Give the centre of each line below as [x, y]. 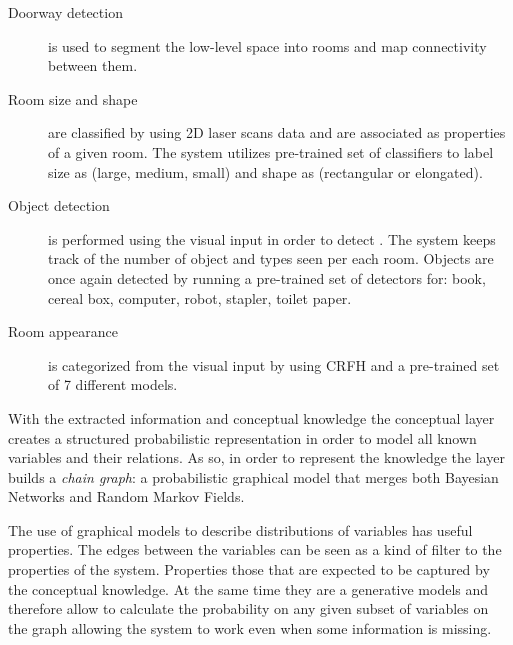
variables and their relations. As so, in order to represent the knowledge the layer [256, 457]
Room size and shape [73, 98]
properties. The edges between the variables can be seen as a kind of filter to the [255, 549]
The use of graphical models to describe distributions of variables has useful [240, 529]
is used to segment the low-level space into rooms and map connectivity [267, 45]
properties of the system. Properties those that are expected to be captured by [249, 569]
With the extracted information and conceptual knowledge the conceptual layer [251, 417]
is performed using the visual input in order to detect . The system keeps [272, 238]
